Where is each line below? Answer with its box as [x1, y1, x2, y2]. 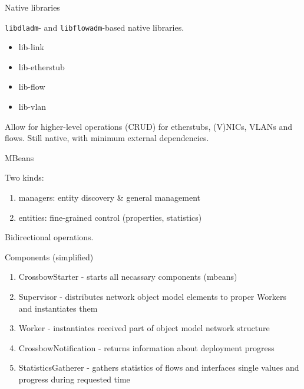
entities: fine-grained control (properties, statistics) [18, 211, 202, 223]
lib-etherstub [18, 60, 65, 73]
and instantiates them [18, 302, 98, 314]
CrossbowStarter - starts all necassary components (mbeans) [18, 270, 237, 283]
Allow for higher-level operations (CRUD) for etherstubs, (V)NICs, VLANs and [5, 120, 293, 132]
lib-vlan [18, 100, 47, 113]
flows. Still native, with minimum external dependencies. [5, 132, 209, 144]
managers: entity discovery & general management [18, 191, 201, 203]
